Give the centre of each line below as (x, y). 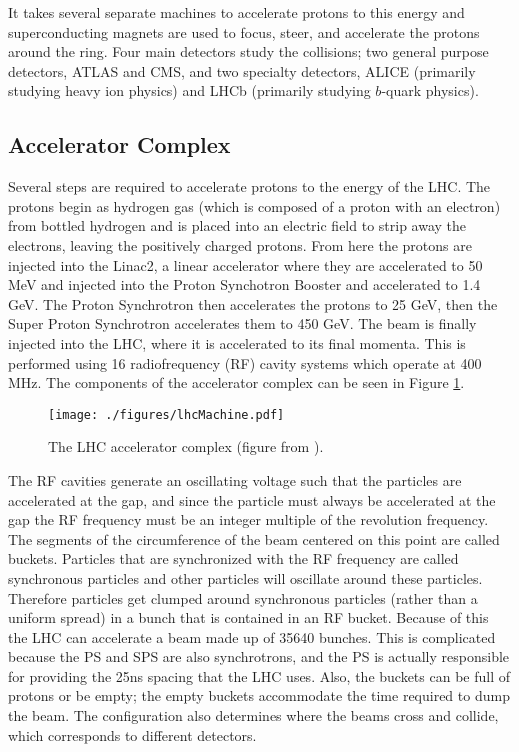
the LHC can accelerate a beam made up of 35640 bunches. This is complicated (252, 636)
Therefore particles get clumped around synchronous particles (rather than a (243, 597)
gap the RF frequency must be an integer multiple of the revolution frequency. (248, 519)
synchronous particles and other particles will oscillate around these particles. (245, 577)
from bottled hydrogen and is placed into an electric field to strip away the (237, 225)
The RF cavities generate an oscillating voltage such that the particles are (235, 479)
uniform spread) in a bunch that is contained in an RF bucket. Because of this (248, 617)
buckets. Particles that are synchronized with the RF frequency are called (233, 558)
